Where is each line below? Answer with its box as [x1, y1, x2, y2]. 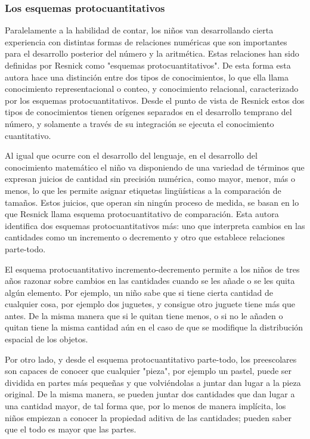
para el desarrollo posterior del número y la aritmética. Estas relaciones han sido [5, 47, 299, 60]
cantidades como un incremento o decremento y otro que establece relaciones [5, 231, 285, 243]
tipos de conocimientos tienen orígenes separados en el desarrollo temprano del [5, 106, 292, 118]
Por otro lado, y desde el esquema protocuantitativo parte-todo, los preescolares [5, 353, 297, 365]
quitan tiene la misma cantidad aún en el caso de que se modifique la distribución [5, 321, 303, 333]
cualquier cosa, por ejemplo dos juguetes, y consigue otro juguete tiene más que [5, 298, 295, 310]
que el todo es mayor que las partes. [5, 423, 137, 435]
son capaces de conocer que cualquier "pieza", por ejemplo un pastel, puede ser [5, 364, 292, 377]
